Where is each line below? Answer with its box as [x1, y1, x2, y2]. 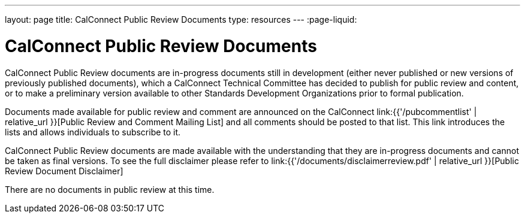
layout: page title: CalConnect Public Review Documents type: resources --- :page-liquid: [5, 14, 357, 25]
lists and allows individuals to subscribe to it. [5, 126, 181, 137]
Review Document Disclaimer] [5, 165, 123, 176]
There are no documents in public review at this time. [5, 184, 215, 195]
